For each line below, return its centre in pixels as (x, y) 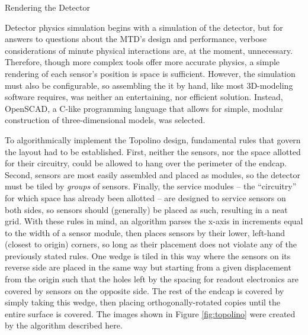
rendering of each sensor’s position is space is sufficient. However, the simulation (150, 73)
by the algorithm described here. (64, 325)
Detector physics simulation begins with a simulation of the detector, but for (144, 27)
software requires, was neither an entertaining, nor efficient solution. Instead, (144, 97)
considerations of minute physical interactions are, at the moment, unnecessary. (149, 50)
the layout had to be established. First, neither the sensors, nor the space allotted (153, 151)
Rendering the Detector (47, 7)
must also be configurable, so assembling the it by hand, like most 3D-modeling (149, 85)
